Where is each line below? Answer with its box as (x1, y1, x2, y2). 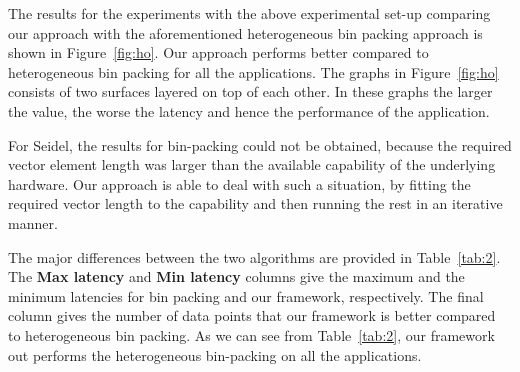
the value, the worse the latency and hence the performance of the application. (8, 100, 490, 121)
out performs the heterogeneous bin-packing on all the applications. (8, 344, 422, 365)
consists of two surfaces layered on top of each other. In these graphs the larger (8, 81, 493, 102)
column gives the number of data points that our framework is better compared (8, 305, 496, 326)
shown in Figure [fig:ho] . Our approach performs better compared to (8, 42, 429, 63)
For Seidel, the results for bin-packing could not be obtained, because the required (8, 134, 512, 155)
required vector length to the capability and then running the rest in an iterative (8, 193, 503, 214)
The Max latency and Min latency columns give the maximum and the (8, 266, 465, 287)
